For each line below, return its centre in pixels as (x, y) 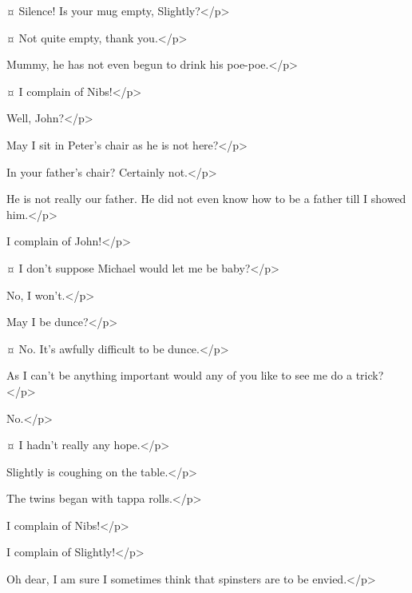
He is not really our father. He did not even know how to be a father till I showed (206, 199)
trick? (370, 375)
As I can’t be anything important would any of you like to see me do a (180, 375)
